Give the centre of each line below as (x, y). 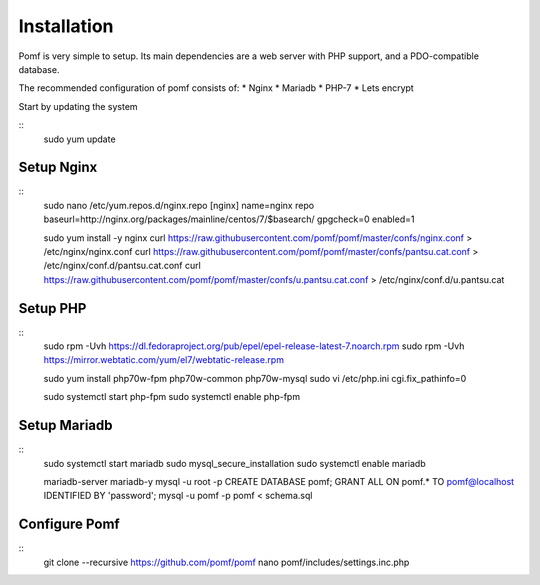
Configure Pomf (69, 524)
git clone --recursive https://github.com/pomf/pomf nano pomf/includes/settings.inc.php (226, 562)
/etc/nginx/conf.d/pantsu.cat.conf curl (122, 266)
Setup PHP (52, 308)
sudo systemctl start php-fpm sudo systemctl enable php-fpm (171, 397)
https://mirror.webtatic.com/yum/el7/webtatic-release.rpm (164, 360)
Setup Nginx (58, 167)
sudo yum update (79, 139)
